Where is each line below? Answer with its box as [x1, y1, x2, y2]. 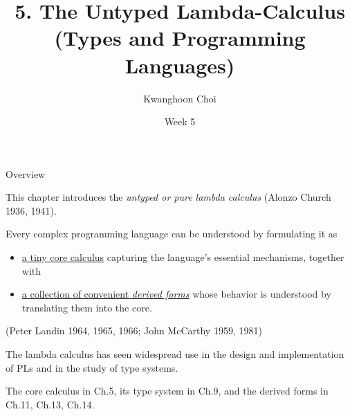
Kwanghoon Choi [143, 91, 217, 105]
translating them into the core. [21, 300, 152, 314]
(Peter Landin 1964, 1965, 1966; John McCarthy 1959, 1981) [6, 323, 262, 338]
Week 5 [164, 114, 196, 129]
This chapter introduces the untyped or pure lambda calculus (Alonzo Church [6, 190, 331, 204]
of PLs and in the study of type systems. [6, 360, 178, 374]
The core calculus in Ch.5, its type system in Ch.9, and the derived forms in [6, 383, 329, 398]
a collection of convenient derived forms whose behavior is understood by [21, 287, 331, 301]
